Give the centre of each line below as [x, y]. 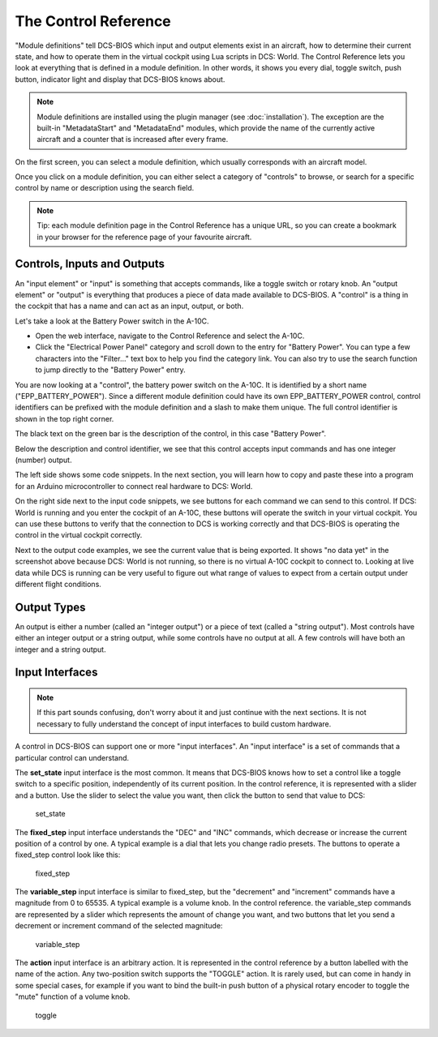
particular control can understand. [72, 757]
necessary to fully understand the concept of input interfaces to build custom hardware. [184, 724]
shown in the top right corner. [64, 418]
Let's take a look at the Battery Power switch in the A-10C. [112, 321]
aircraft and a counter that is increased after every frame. [133, 139]
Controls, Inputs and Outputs [90, 264]
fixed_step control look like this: [68, 855]
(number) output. [43, 460]
